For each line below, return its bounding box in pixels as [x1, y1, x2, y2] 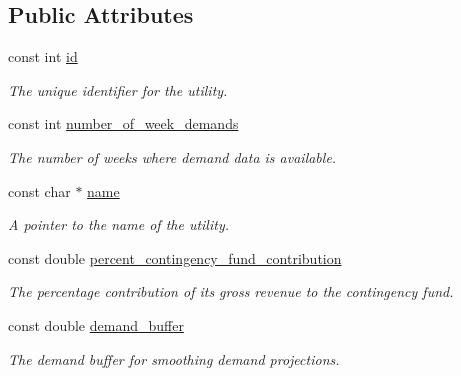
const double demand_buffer [8, 314, 184, 335]
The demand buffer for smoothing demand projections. [8, 348, 340, 369]
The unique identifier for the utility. [8, 79, 228, 100]
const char [8, 180, 71, 201]
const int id [8, 46, 78, 67]
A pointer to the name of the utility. [8, 214, 229, 235]
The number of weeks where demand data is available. [8, 146, 337, 167]
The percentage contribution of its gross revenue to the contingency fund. [8, 281, 454, 302]
